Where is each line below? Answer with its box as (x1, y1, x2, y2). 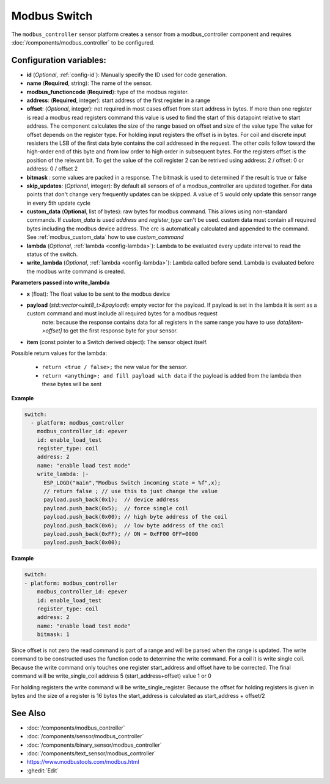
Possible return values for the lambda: (11, 349, 107, 357)
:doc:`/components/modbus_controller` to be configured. (11, 38, 155, 46)
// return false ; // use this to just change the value (43, 488, 218, 495)
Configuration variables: (11, 55, 107, 65)
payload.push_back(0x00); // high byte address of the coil (43, 513, 227, 521)
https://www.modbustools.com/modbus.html (26, 758, 140, 766)
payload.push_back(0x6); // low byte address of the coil (43, 522, 224, 529)
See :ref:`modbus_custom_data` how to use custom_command (26, 233, 184, 241)
